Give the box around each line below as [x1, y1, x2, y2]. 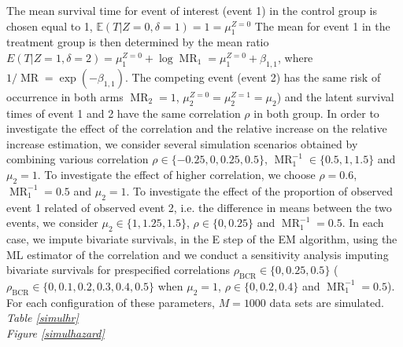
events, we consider [6, 214, 98, 231]
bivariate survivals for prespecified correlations [6, 261, 231, 278]
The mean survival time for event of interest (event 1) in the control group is [6, 2, 377, 18]
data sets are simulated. [269, 294, 384, 310]
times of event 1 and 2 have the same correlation [6, 104, 241, 121]
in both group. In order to [253, 104, 379, 121]
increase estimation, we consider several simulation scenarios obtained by [6, 135, 358, 152]
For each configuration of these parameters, [6, 294, 215, 310]
